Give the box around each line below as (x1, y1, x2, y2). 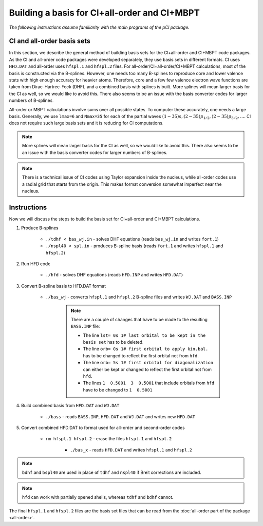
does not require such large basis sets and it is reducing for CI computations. (9, 120, 164, 126)
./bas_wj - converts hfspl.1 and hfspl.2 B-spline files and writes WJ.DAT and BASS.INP (45, 294, 232, 300)
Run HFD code (21, 261, 51, 267)
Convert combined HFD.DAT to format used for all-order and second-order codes (21, 425, 185, 430)
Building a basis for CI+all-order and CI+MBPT (9, 7, 200, 18)
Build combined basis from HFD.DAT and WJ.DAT (21, 403, 119, 409)
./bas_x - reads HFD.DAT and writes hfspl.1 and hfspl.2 (70, 447, 192, 453)
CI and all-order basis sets (9, 37, 91, 45)
